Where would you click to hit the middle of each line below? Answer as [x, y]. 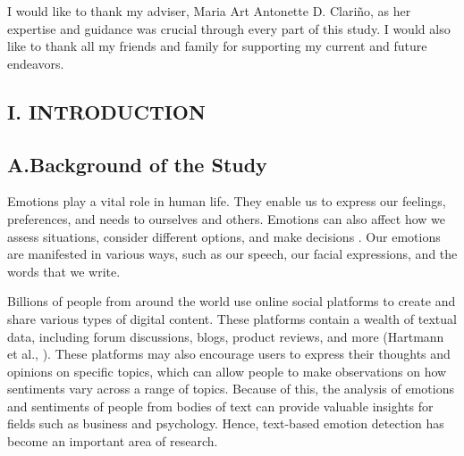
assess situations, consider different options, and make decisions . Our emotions [224, 236]
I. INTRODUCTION [106, 111]
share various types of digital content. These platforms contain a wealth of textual [232, 318]
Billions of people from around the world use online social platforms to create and [232, 301]
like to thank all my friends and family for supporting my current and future [217, 46]
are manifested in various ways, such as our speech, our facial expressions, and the [232, 254]
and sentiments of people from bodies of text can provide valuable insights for [220, 406]
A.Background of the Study [137, 164]
